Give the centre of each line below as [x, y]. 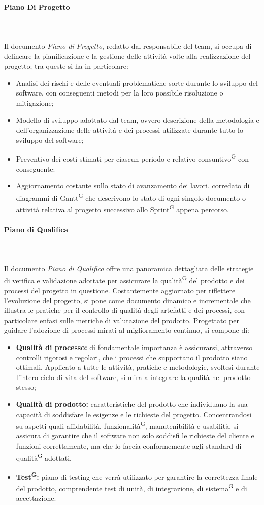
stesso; [26, 387]
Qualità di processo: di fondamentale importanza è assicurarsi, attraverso [134, 347]
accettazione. [36, 498]
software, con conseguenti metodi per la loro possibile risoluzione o [120, 93]
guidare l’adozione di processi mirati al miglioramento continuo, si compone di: [127, 330]
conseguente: [36, 168]
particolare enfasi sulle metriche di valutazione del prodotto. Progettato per [122, 320]
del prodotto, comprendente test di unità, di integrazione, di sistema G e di [131, 487]
